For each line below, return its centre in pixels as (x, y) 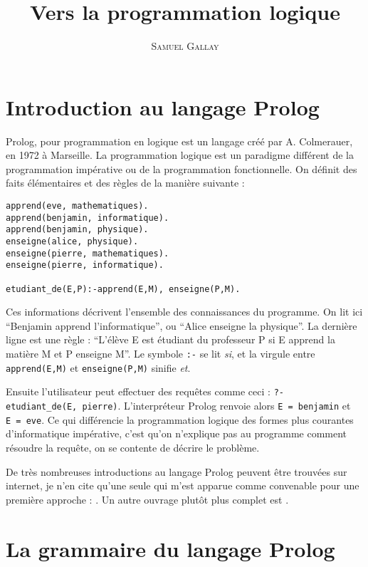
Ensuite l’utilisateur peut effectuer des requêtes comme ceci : (138, 391)
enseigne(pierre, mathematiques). (88, 253)
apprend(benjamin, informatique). (88, 218)
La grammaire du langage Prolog (170, 548)
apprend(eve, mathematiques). (77, 206)
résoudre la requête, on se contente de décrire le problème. (133, 447)
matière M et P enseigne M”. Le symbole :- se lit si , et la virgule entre (161, 354)
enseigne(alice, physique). (72, 241)
